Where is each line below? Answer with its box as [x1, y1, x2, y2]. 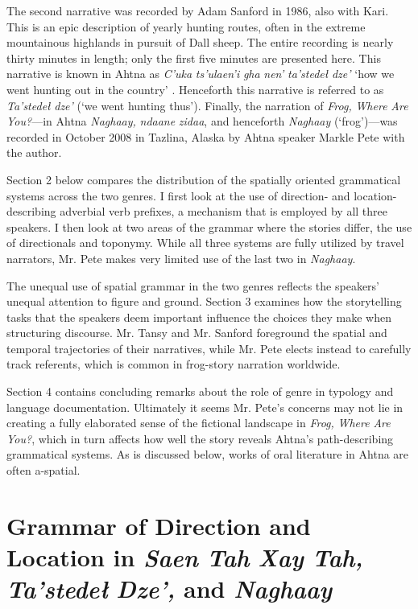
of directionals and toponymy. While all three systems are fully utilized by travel [6, 234, 404, 251]
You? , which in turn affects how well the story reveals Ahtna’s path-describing [6, 430, 394, 446]
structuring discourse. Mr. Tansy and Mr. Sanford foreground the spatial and [6, 324, 387, 341]
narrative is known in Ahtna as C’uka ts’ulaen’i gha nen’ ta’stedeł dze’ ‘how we [6, 65, 395, 82]
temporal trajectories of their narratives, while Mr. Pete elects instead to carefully [6, 339, 412, 356]
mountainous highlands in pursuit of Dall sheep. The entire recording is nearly [6, 34, 394, 51]
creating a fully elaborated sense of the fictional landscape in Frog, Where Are [6, 414, 391, 431]
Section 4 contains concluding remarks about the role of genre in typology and [6, 383, 394, 400]
